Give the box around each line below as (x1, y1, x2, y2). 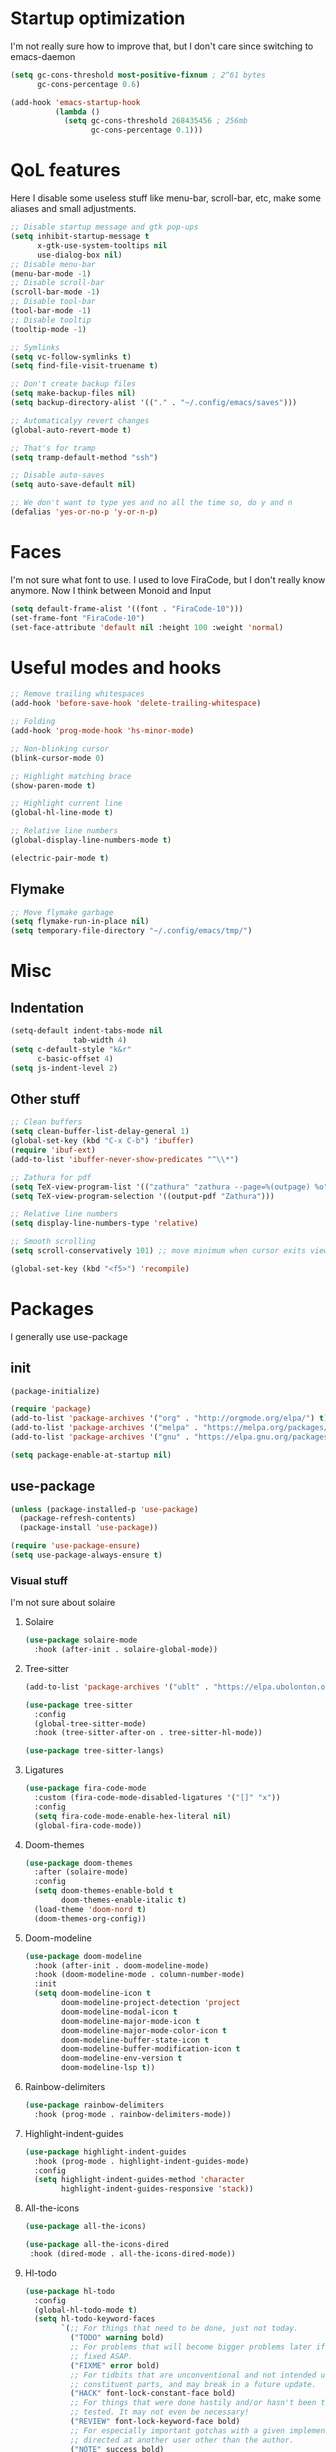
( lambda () (54, 107, 101, 117)
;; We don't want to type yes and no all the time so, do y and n (10, 498, 293, 508)
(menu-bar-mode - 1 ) (10, 268, 92, 279)
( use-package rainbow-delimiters (24, 2100, 165, 2111)
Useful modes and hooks (10, 656, 222, 679)
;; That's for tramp (10, 443, 97, 453)
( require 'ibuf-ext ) (10, 1145, 97, 1155)
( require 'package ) (10, 1404, 92, 1414)
